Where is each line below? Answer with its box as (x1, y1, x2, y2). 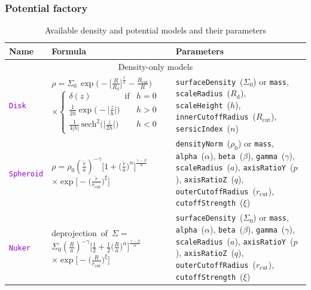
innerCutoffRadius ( (175, 110, 256, 123)
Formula (51, 44, 86, 57)
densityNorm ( (175, 137, 231, 149)
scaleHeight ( (175, 98, 231, 111)
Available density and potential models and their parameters (44, 24, 267, 36)
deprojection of (51, 227, 108, 239)
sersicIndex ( (175, 122, 231, 135)
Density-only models (118, 60, 193, 72)
